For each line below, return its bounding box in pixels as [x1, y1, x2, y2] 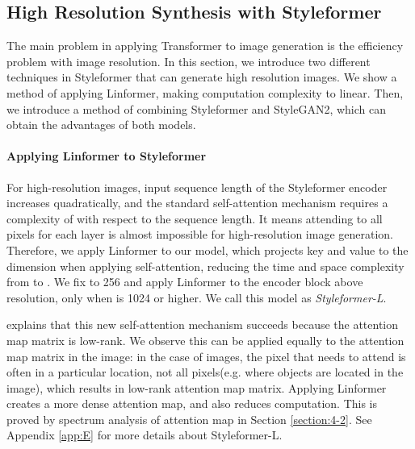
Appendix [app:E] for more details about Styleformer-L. [6, 426, 283, 443]
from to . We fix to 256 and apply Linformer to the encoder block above [6, 273, 363, 290]
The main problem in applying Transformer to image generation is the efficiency [6, 37, 404, 54]
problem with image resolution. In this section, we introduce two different [6, 52, 371, 69]
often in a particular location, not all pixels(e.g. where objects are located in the [6, 364, 404, 380]
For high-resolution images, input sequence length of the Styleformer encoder [6, 178, 388, 195]
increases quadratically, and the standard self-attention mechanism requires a [6, 194, 388, 211]
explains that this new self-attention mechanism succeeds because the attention [6, 316, 399, 333]
